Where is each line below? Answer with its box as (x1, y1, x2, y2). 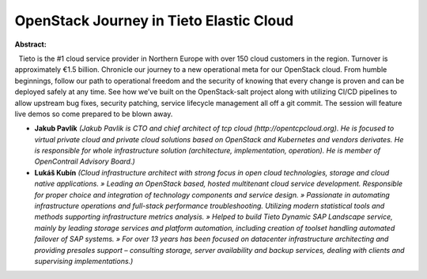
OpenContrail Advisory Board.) (34, 156, 136, 166)
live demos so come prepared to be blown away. (14, 109, 173, 119)
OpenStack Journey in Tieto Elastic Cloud (14, 12, 294, 29)
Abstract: (14, 40, 47, 49)
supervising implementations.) (34, 256, 134, 266)
